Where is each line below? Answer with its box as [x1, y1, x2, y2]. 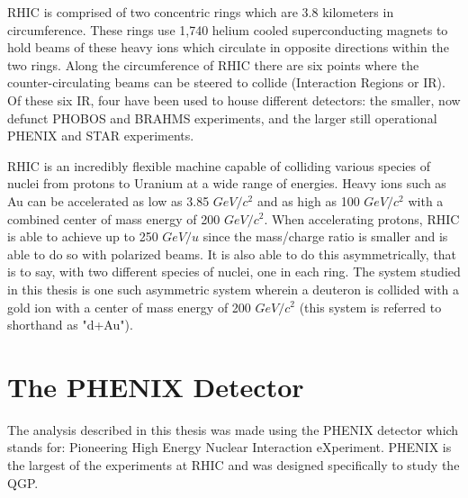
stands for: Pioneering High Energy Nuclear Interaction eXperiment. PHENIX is [7, 438, 452, 457]
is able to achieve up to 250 [7, 227, 158, 246]
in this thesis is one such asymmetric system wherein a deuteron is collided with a [7, 279, 460, 298]
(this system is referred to [299, 297, 442, 316]
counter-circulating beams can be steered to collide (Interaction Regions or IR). [7, 73, 445, 92]
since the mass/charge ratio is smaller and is [202, 227, 448, 246]
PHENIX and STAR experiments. [7, 126, 194, 145]
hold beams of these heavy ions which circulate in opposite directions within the [7, 38, 449, 57]
